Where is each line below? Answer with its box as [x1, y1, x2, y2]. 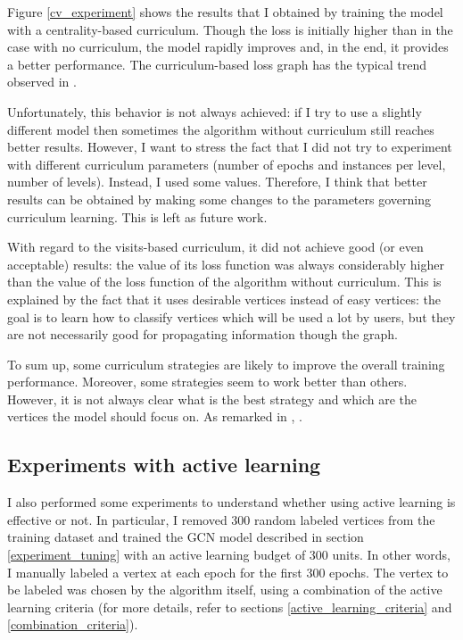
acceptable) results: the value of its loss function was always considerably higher [7, 254, 444, 273]
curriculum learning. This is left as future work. [7, 207, 268, 226]
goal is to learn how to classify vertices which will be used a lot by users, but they [7, 307, 456, 326]
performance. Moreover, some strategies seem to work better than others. [7, 372, 408, 391]
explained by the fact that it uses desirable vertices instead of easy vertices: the [7, 289, 441, 308]
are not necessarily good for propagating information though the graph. [7, 325, 398, 344]
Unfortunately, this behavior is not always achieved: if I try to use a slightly [7, 102, 422, 121]
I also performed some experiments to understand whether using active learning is [7, 493, 456, 511]
